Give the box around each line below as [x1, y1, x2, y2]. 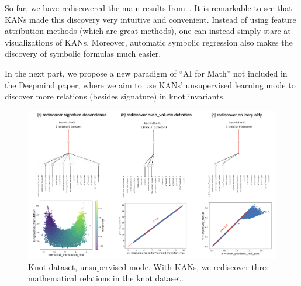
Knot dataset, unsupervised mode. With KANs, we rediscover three [28, 260, 270, 273]
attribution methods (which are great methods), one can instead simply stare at [5, 25, 291, 37]
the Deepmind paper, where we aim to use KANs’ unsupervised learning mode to [5, 78, 296, 91]
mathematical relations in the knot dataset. [28, 272, 184, 284]
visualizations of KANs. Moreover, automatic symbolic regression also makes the [5, 36, 293, 48]
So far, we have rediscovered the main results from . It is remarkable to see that [5, 2, 292, 13]
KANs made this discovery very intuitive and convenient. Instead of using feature [5, 13, 296, 25]
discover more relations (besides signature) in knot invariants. [5, 90, 226, 102]
